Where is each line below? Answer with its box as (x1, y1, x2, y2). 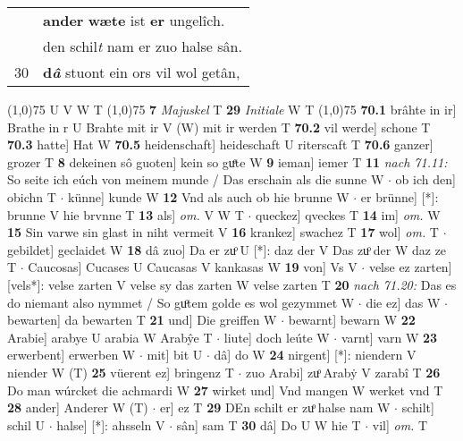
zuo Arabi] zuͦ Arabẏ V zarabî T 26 (246, 362, 441, 381)
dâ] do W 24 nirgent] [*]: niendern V (214, 345, 417, 364)
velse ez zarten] (368, 258, 452, 276)
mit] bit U (147, 345, 203, 364)
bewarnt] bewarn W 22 (288, 310, 416, 329)
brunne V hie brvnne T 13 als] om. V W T (7, 205, 244, 224)
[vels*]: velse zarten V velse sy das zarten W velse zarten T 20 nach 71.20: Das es (7, 275, 457, 293)
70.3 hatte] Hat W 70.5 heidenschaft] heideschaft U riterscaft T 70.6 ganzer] (7, 135, 434, 154)
